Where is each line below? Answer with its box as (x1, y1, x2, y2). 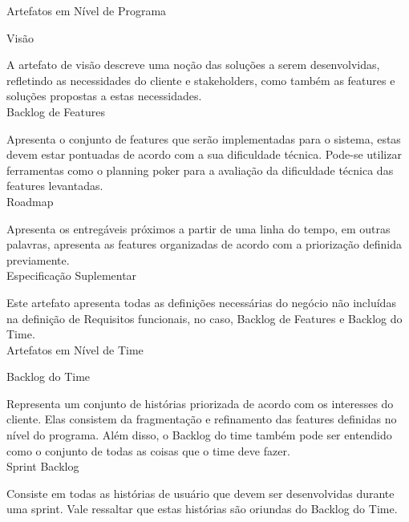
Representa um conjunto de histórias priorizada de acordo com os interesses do (6, 395, 394, 411)
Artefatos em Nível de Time (6, 341, 144, 358)
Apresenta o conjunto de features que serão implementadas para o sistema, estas (6, 130, 401, 147)
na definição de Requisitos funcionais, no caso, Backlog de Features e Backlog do (6, 310, 403, 326)
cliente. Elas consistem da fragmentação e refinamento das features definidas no (6, 411, 397, 427)
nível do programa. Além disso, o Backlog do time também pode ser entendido (6, 427, 392, 443)
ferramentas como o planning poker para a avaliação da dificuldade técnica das (6, 161, 394, 178)
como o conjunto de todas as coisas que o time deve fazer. (6, 442, 290, 459)
